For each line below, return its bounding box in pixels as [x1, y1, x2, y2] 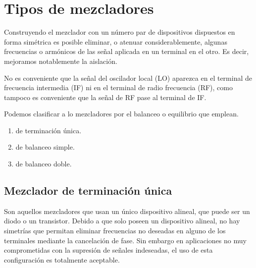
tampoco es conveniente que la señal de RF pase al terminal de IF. [4, 92, 206, 102]
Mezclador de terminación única [4, 183, 172, 198]
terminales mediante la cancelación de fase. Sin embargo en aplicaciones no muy [4, 235, 247, 245]
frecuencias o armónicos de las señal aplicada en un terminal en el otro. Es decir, [4, 46, 249, 56]
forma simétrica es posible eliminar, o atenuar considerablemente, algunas [4, 36, 227, 47]
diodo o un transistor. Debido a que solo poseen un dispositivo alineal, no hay [4, 215, 240, 226]
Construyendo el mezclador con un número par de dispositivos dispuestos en [4, 27, 235, 37]
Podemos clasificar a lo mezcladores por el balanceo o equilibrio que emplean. [4, 108, 239, 119]
